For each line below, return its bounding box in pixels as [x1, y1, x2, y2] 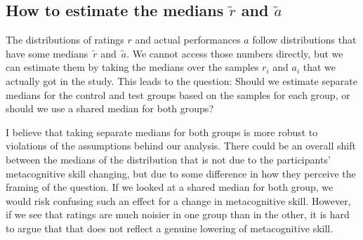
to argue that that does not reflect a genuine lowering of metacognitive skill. [6, 220, 334, 235]
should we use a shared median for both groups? [6, 101, 213, 116]
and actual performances [135, 32, 241, 47]
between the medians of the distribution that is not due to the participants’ [6, 152, 331, 166]
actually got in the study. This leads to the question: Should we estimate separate [6, 73, 357, 88]
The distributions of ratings [6, 32, 124, 47]
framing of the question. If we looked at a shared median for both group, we [6, 180, 334, 194]
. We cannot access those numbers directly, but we [126, 46, 343, 60]
